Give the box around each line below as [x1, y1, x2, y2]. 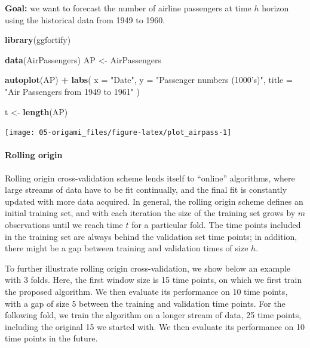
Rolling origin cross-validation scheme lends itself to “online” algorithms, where [5, 171, 295, 184]
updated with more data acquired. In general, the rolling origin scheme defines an [5, 195, 303, 207]
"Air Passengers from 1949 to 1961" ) [5, 85, 140, 97]
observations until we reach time [5, 218, 123, 230]
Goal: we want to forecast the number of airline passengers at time [5, 2, 251, 14]
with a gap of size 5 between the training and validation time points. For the [5, 297, 286, 309]
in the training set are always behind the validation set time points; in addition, [5, 230, 297, 242]
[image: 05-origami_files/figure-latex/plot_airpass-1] [5, 128, 232, 137]
